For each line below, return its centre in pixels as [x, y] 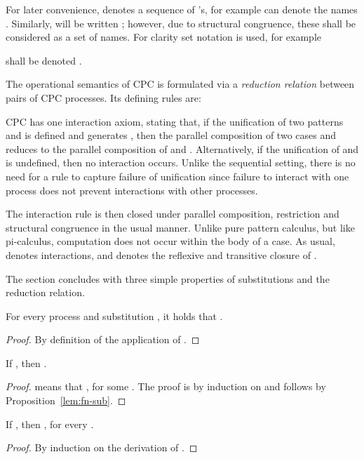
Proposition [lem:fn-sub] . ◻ [66, 400]
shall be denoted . [44, 60]
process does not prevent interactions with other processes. [132, 190]
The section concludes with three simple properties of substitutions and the [168, 278]
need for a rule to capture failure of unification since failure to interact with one [177, 176]
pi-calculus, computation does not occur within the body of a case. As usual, [170, 241]
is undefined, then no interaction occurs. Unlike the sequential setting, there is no [181, 162]
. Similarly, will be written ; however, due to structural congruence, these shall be [181, 23]
